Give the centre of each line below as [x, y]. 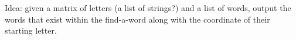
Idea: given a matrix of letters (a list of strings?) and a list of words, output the [148, 8]
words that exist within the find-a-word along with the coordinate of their [137, 19]
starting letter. [31, 30]
